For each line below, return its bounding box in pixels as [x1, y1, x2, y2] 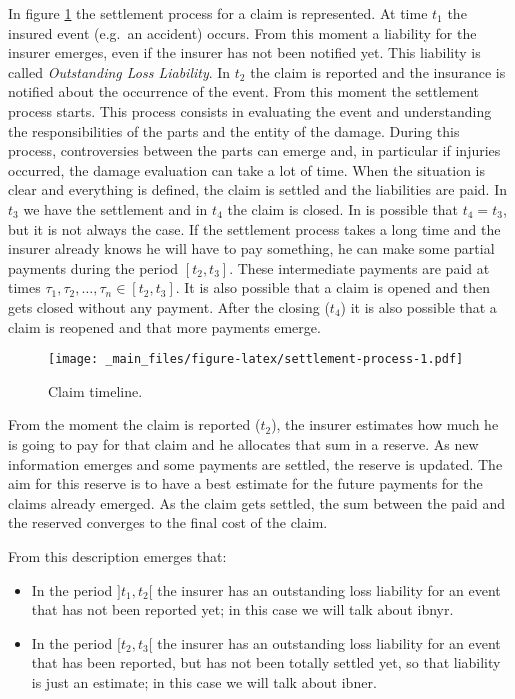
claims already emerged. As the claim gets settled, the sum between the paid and [8, 492, 505, 513]
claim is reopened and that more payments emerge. [8, 316, 321, 337]
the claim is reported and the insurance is [250, 61, 506, 82]
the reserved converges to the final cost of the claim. [8, 512, 328, 533]
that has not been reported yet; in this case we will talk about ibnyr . [31, 599, 454, 620]
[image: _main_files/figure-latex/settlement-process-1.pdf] [48, 352, 464, 367]
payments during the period [8, 257, 179, 278]
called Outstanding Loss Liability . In [8, 61, 231, 82]
